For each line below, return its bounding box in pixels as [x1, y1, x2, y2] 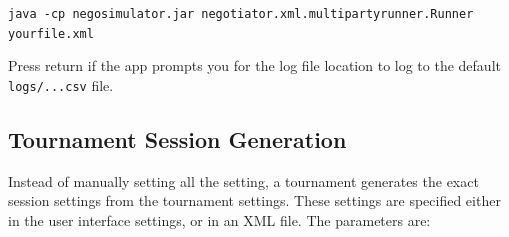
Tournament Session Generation [8, 123, 347, 154]
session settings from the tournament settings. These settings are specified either [8, 190, 501, 211]
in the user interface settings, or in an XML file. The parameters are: [8, 209, 431, 230]
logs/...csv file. [8, 74, 114, 95]
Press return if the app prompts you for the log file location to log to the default [8, 55, 501, 76]
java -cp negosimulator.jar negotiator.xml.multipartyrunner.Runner [8, 7, 474, 21]
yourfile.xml [8, 26, 94, 41]
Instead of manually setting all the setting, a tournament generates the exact [8, 170, 479, 191]
